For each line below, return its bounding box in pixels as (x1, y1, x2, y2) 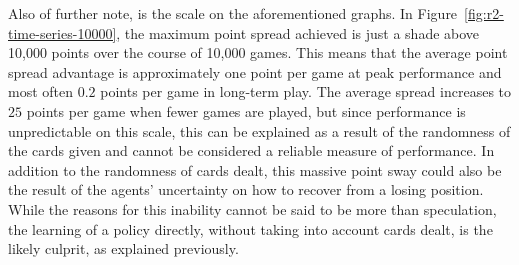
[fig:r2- (464, 3, 504, 23)
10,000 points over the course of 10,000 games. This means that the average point (8, 42, 508, 63)
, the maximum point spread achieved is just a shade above (116, 22, 480, 43)
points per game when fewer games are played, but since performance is (26, 100, 466, 121)
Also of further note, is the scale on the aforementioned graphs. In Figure (8, 3, 458, 23)
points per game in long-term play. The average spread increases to (100, 81, 512, 102)
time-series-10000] (8, 22, 117, 43)
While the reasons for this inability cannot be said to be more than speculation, (8, 198, 497, 219)
